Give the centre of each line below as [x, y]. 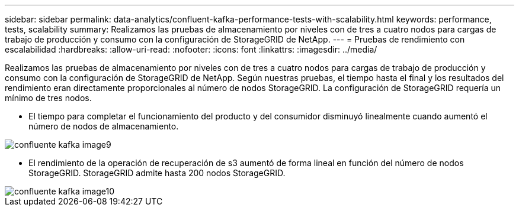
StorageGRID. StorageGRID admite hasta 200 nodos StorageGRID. [157, 173]
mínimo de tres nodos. [48, 98]
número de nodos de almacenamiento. [104, 126]
